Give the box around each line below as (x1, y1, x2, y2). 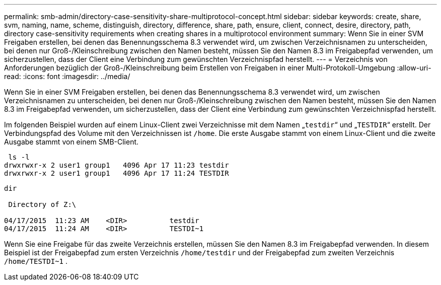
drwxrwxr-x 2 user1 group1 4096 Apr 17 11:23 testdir (4, 161, 229, 169)
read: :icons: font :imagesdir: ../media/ (4, 72, 130, 81)
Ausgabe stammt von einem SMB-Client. (4, 137, 139, 146)
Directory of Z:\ (8, 200, 77, 208)
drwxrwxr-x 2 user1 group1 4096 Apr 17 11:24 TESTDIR (4, 169, 229, 177)
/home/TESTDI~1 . (4, 257, 67, 265)
